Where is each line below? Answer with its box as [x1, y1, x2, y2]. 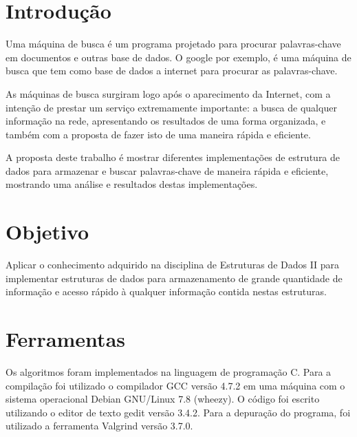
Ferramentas [6, 325, 125, 353]
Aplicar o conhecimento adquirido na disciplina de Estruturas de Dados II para [6, 257, 340, 272]
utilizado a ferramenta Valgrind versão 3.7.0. [6, 418, 193, 433]
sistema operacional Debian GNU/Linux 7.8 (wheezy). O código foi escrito [6, 392, 320, 406]
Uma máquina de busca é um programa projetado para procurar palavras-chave [6, 36, 341, 51]
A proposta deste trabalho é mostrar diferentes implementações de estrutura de [6, 150, 340, 164]
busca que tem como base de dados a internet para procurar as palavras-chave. [6, 63, 338, 78]
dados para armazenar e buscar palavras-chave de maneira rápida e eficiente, [6, 163, 329, 178]
